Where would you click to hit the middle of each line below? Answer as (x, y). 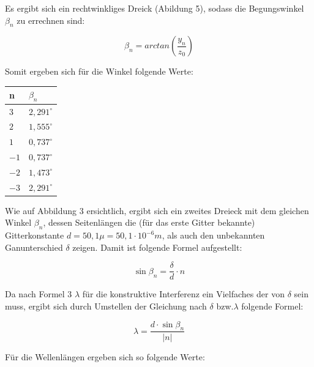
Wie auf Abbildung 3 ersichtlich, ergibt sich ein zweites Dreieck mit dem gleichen (157, 210)
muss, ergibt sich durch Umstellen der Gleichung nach (106, 306)
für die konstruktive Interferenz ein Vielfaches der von (183, 294)
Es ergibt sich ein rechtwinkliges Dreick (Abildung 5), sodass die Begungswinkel (155, 8)
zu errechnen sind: (51, 20)
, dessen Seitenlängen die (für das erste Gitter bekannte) (149, 222)
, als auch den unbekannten (213, 235)
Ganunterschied (34, 247)
